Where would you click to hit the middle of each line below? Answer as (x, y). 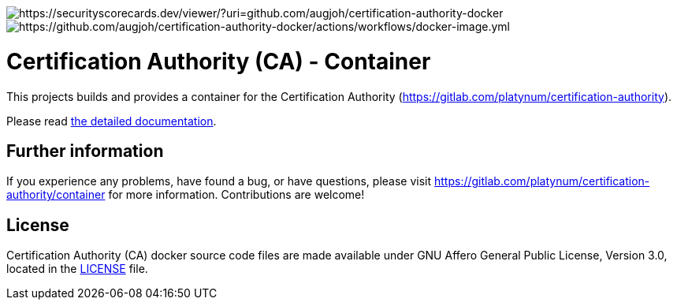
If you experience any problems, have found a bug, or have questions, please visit (219, 181)
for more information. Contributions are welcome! (236, 195)
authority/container (56, 195)
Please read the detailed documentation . (112, 121)
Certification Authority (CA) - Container (219, 61)
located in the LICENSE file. (77, 269)
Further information (85, 151)
